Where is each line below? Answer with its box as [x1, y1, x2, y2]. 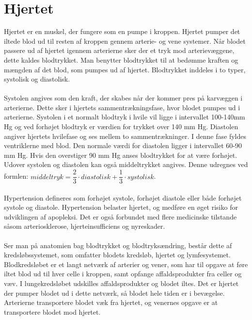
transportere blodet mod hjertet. [4, 306, 101, 317]
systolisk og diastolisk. [4, 74, 70, 84]
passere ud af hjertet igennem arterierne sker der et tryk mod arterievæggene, [4, 45, 235, 55]
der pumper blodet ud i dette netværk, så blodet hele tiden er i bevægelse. [4, 287, 225, 298]
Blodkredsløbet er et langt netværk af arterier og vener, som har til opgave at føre [4, 259, 248, 269]
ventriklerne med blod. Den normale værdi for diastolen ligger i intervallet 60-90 [4, 140, 242, 151]
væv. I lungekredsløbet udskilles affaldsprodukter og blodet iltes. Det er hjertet [4, 278, 239, 288]
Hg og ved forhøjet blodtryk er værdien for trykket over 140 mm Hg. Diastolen [4, 121, 238, 132]
